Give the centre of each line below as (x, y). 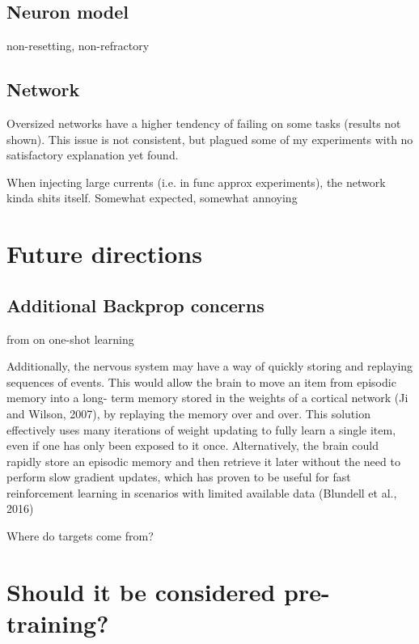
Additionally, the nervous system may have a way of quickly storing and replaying (210, 366)
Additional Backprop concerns (135, 305)
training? (58, 623)
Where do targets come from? (80, 536)
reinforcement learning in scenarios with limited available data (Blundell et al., (202, 492)
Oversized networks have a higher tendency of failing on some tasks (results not (204, 123)
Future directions (104, 254)
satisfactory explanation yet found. (93, 155)
